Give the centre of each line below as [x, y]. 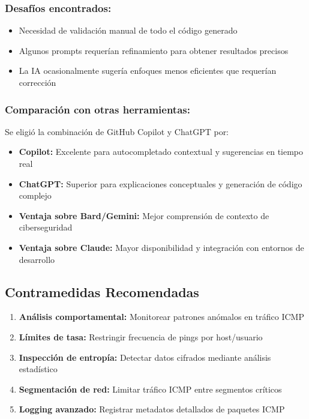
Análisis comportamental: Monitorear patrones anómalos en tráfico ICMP [161, 317]
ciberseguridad [46, 227]
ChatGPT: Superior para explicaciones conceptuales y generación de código [160, 183]
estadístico [38, 369]
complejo [35, 195]
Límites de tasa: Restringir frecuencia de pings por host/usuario [141, 336]
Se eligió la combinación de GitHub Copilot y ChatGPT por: [117, 131]
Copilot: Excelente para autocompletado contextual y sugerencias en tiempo [161, 152]
